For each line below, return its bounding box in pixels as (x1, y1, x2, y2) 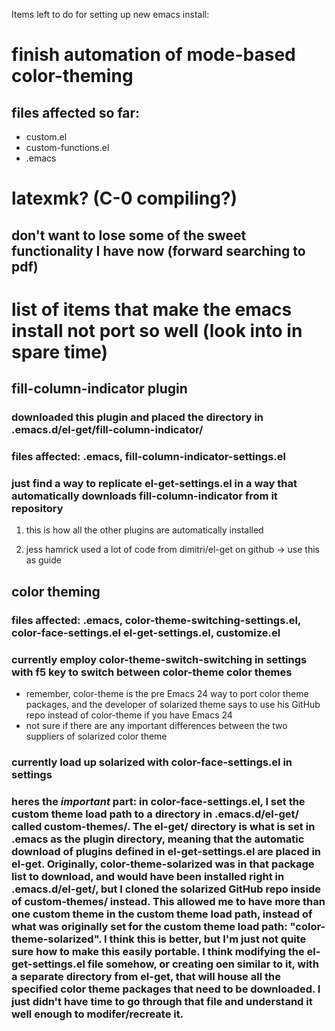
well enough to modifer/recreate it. (11, 1007, 184, 1021)
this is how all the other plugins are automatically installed (25, 524, 264, 536)
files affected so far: (11, 104, 141, 121)
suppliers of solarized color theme (25, 730, 168, 742)
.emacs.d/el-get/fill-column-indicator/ (11, 423, 204, 437)
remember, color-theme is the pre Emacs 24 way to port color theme (25, 687, 309, 699)
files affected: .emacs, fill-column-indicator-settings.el (11, 450, 286, 463)
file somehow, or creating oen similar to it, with (87, 957, 319, 971)
